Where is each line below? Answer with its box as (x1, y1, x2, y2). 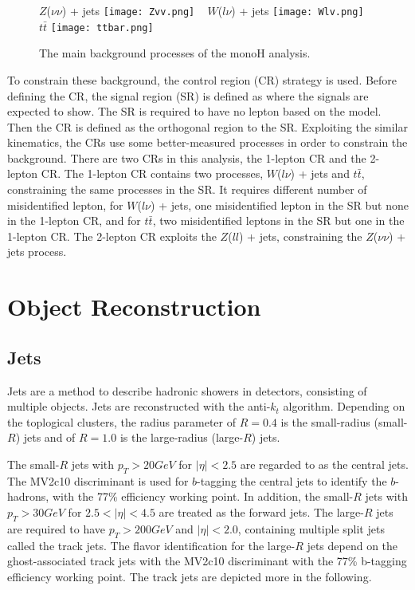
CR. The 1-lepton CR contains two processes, (41, 165, 264, 182)
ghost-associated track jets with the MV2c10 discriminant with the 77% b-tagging (7, 553, 407, 569)
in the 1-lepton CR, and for (7, 212, 141, 229)
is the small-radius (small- (280, 413, 408, 430)
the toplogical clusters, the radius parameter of (7, 413, 236, 430)
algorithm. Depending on (283, 398, 405, 415)
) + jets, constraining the (239, 227, 362, 244)
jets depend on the (307, 537, 398, 553)
